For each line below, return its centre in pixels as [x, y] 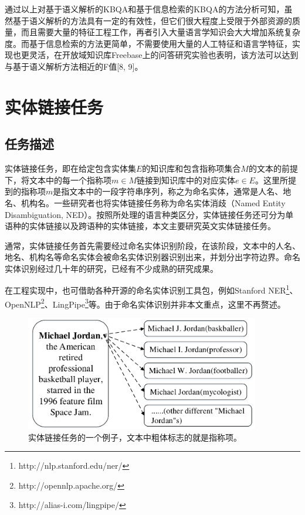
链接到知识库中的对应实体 [186, 180]
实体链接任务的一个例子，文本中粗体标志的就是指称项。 [135, 437]
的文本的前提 [273, 168]
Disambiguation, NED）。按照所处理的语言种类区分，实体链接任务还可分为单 [149, 214]
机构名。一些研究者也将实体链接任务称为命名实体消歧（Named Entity [153, 202]
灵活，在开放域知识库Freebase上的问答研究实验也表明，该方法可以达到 [164, 55]
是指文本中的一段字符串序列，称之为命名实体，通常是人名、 [168, 191]
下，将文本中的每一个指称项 [58, 180]
